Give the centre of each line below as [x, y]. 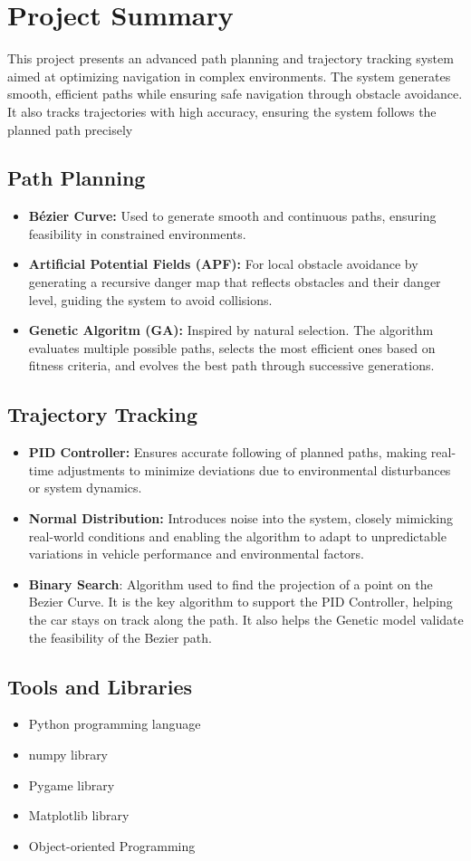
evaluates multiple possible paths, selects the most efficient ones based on [232, 347]
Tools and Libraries [100, 686]
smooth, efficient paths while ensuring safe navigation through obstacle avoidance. [235, 94]
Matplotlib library [79, 815]
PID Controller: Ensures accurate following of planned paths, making [228, 452]
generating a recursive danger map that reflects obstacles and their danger [235, 282]
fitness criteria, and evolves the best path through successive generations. [231, 365]
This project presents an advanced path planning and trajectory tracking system [231, 58]
